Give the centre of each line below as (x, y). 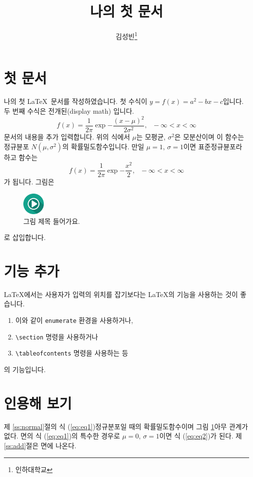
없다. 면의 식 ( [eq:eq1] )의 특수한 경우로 (62, 436)
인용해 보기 (38, 403)
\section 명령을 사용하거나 (57, 336)
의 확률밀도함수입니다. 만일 (103, 146)
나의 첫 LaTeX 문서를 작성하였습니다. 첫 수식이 (76, 101)
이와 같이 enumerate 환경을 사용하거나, (74, 320)
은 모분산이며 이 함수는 (209, 137)
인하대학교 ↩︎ (34, 469)
